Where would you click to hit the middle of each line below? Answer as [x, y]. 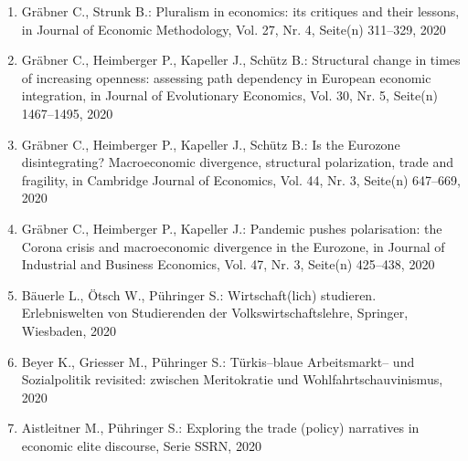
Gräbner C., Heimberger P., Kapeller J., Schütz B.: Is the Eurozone [211, 144]
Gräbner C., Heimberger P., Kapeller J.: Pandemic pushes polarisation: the [232, 228]
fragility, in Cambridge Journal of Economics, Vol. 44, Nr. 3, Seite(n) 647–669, [241, 179]
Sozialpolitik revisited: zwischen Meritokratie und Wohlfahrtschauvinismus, [232, 379]
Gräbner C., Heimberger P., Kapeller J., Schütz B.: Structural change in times [241, 60]
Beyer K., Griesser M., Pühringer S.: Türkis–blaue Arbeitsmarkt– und [218, 361]
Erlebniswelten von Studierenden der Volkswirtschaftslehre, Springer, [215, 313]
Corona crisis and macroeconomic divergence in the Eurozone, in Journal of [233, 246]
